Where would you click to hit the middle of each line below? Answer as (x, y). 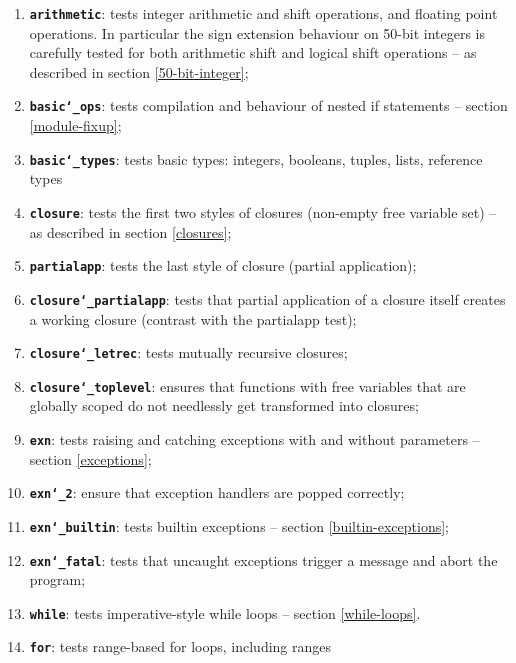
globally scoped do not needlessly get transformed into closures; (224, 405)
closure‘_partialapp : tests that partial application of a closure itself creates (267, 298)
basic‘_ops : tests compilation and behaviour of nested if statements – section (268, 105)
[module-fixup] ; (75, 125)
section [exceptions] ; (90, 458)
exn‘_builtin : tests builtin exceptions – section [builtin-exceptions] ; (239, 525)
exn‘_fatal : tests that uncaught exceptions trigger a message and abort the (263, 559)
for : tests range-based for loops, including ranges (180, 646)
